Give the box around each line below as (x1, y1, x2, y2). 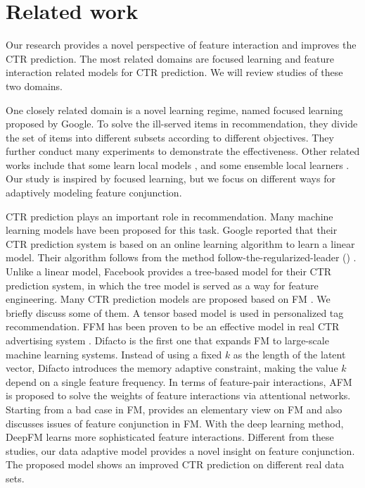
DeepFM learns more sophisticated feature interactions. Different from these (6, 430, 334, 444)
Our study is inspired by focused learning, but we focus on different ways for (6, 171, 335, 186)
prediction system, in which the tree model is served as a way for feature (6, 277, 319, 292)
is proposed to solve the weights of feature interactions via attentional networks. (6, 388, 351, 403)
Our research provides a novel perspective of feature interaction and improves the (6, 37, 357, 52)
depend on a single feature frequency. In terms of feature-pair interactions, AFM (6, 374, 352, 389)
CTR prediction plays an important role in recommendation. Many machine (6, 208, 333, 223)
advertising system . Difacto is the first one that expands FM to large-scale (6, 333, 329, 347)
